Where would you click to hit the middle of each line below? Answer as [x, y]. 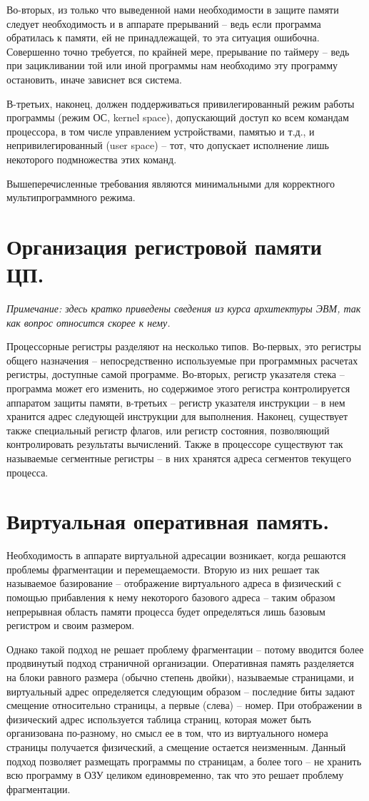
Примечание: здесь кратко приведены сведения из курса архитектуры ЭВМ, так [184, 308]
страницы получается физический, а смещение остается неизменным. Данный [176, 747]
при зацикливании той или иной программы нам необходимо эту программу [172, 65]
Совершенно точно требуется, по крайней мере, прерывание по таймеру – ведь [178, 51]
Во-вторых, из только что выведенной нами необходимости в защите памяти [173, 9]
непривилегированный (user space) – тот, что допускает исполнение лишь [168, 145]
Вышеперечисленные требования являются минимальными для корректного [171, 183]
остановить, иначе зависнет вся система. [94, 79]
